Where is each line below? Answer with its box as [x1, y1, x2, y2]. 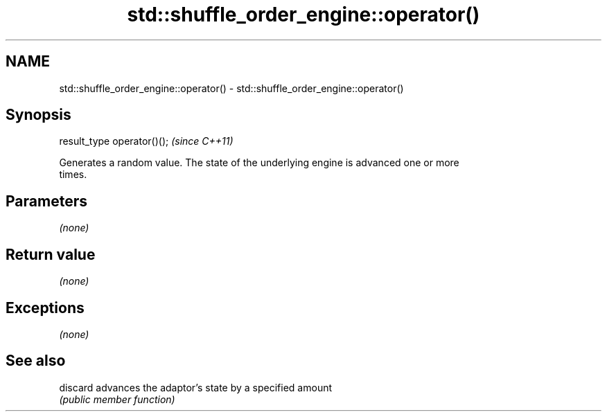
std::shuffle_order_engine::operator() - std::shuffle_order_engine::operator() [59, 82, 404, 94]
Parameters [6, 192, 87, 210]
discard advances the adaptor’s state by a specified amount [59, 381, 333, 393]
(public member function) [59, 393, 175, 405]
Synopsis [6, 106, 71, 124]
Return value [6, 245, 96, 263]
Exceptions [6, 299, 85, 317]
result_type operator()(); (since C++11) [59, 135, 234, 148]
